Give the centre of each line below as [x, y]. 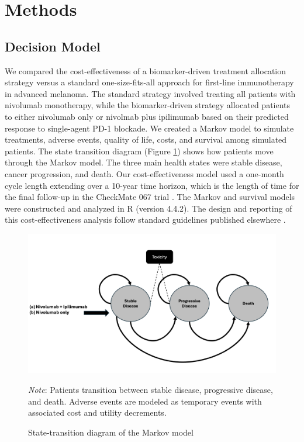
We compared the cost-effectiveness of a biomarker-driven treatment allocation [146, 70]
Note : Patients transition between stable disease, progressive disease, [151, 389]
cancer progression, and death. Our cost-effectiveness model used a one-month [144, 173]
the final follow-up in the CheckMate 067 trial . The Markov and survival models [150, 197]
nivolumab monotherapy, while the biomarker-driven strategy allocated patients [148, 105]
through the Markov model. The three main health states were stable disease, [144, 162]
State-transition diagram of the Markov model [111, 432]
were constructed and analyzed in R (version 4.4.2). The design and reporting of [148, 208]
